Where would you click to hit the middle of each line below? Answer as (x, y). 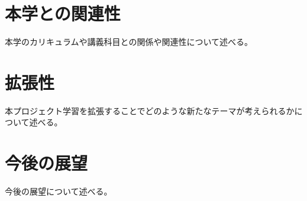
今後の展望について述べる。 (59, 191)
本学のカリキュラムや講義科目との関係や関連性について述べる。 (129, 42)
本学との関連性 (63, 13)
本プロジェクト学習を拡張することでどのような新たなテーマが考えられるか (150, 110)
